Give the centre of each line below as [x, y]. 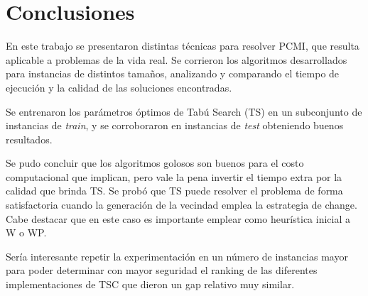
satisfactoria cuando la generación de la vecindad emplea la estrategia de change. [182, 205]
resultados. [29, 139]
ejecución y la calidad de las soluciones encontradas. [119, 87]
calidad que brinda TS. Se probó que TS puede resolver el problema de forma [174, 191]
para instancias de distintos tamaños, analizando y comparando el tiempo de [173, 73]
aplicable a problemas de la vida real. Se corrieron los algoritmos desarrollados [177, 59]
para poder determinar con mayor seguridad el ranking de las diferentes [162, 270]
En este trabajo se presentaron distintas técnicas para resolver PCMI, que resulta [183, 46]
